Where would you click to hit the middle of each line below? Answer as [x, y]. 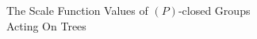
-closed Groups [214, 10]
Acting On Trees [46, 25]
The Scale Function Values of [77, 10]
